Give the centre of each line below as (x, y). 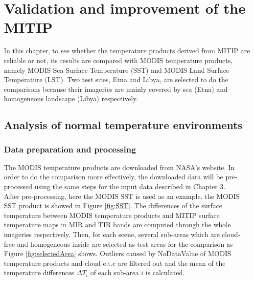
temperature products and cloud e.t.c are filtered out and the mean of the (115, 263)
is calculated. (165, 272)
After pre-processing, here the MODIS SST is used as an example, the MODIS (122, 196)
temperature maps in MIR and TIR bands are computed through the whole (117, 225)
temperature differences (39, 272)
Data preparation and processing (70, 149)
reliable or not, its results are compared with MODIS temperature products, (118, 60)
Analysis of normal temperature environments (123, 125)
